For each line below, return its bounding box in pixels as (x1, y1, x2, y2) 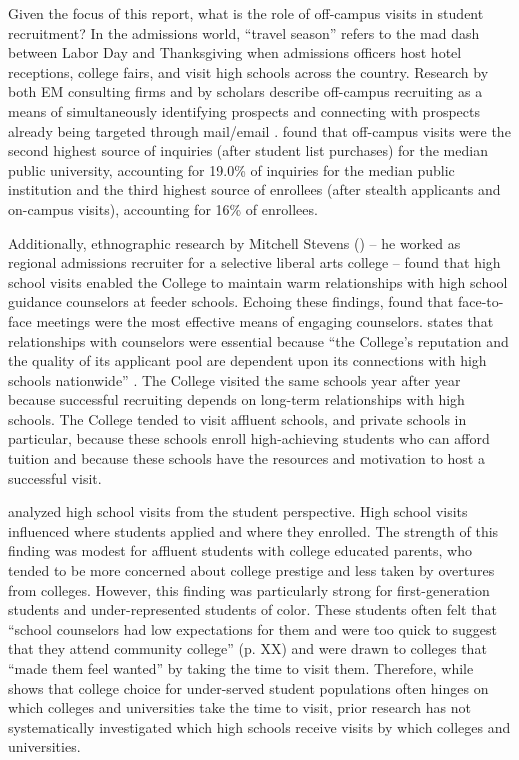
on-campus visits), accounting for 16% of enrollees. (8, 198, 318, 219)
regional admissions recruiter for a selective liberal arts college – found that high (8, 252, 501, 273)
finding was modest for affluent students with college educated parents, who (8, 540, 473, 561)
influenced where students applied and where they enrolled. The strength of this (8, 520, 499, 541)
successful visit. (8, 467, 102, 488)
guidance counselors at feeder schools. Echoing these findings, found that (8, 291, 454, 312)
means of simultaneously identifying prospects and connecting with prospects (8, 100, 480, 121)
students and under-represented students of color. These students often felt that (8, 599, 497, 620)
